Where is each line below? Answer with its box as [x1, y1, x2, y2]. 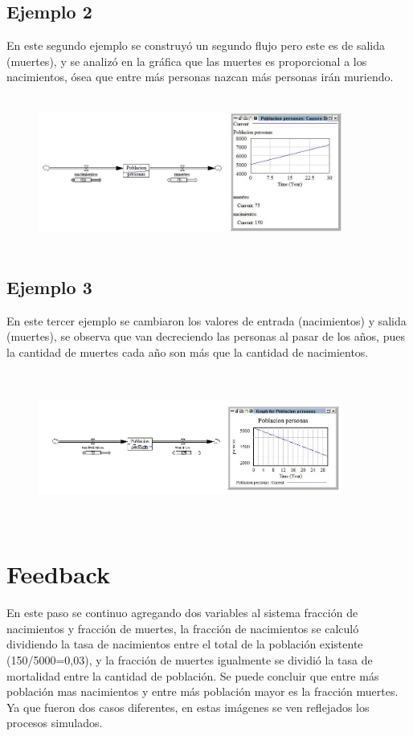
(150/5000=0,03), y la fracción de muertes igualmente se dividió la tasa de [6, 652, 373, 668]
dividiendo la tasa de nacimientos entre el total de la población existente [6, 636, 363, 652]
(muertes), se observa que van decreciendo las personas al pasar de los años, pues [6, 328, 405, 345]
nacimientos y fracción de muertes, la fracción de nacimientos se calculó [6, 619, 359, 636]
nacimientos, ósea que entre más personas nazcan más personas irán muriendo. [6, 68, 394, 85]
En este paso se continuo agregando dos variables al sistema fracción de [6, 604, 358, 621]
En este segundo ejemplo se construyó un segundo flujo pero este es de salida [6, 37, 386, 54]
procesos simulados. [6, 714, 103, 731]
